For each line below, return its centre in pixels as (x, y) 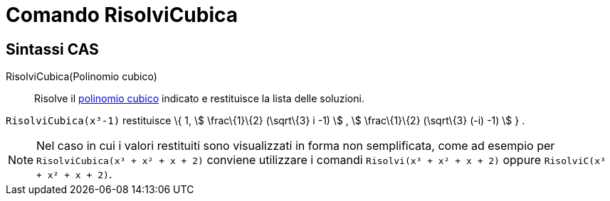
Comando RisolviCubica (122, 15)
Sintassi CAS (52, 49)
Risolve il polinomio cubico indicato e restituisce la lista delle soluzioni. (199, 99)
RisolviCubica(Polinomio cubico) (81, 77)
